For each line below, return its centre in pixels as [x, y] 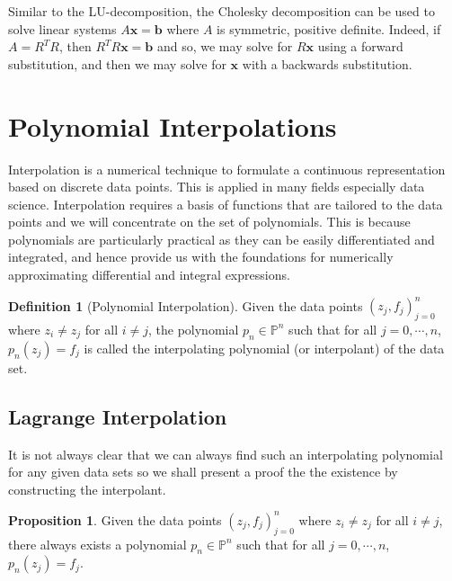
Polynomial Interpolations [173, 125]
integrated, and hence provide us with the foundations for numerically [201, 257]
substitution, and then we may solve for [117, 63]
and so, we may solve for [225, 46]
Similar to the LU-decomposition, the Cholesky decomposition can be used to [222, 11]
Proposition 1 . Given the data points [115, 519]
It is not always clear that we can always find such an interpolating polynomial [226, 454]
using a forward [360, 46]
